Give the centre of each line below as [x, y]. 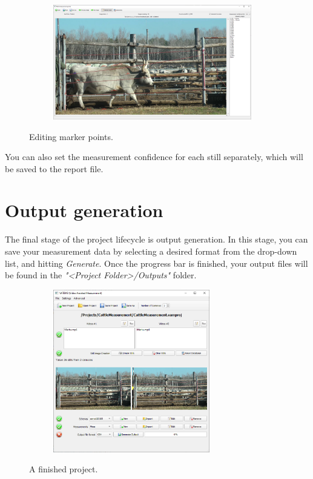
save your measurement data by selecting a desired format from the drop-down [151, 251]
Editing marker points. [71, 136]
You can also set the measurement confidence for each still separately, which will [154, 157]
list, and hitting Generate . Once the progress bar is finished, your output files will [156, 263]
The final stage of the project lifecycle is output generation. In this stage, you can [156, 239]
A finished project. [64, 469]
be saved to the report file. [54, 168]
